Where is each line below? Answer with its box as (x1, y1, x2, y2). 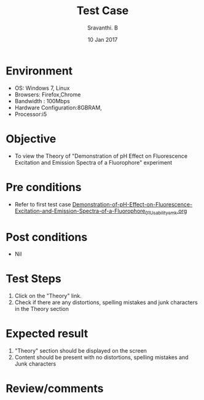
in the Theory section (14, 305, 69, 313)
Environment (6, 64, 73, 77)
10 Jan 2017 (87, 36, 118, 43)
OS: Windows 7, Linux (14, 84, 70, 92)
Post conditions (6, 230, 88, 244)
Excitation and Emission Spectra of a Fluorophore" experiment (14, 159, 173, 166)
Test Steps (6, 272, 62, 286)
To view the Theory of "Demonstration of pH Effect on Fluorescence (14, 152, 188, 160)
